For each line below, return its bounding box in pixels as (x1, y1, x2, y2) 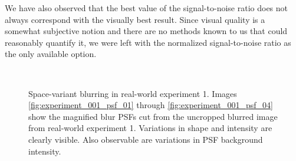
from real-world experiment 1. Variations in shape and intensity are (28, 122, 272, 134)
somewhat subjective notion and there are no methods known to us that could (5, 25, 288, 37)
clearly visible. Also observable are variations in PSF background (28, 133, 263, 145)
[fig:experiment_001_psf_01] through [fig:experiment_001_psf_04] (28, 99, 273, 111)
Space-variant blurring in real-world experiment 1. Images (28, 87, 237, 99)
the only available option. (5, 48, 97, 60)
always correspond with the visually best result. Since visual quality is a (5, 13, 265, 25)
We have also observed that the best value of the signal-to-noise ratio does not (5, 2, 288, 14)
